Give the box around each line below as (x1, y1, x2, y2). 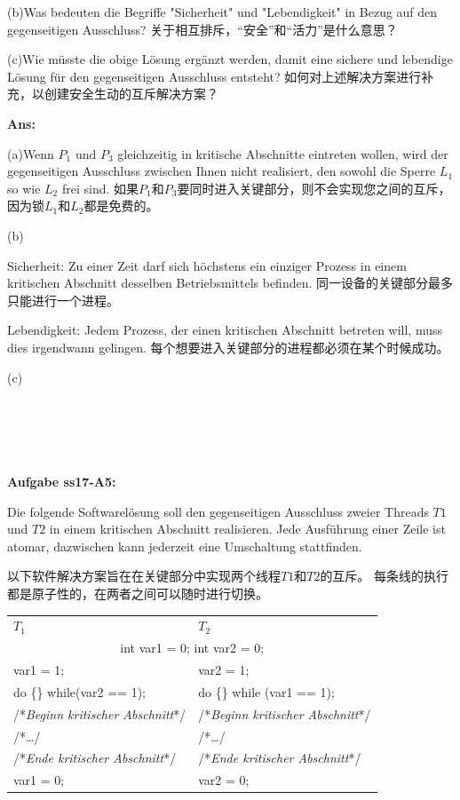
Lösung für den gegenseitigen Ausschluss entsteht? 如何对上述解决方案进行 (7, 67, 422, 85)
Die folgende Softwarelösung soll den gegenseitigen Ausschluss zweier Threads (7, 502, 429, 520)
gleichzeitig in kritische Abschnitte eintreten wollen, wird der (117, 144, 448, 162)
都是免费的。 (83, 196, 159, 215)
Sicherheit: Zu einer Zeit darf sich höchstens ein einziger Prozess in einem (7, 256, 407, 274)
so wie (7, 178, 41, 197)
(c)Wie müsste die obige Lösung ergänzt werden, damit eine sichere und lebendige (7, 50, 453, 68)
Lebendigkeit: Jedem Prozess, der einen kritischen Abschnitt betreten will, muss (7, 321, 443, 339)
